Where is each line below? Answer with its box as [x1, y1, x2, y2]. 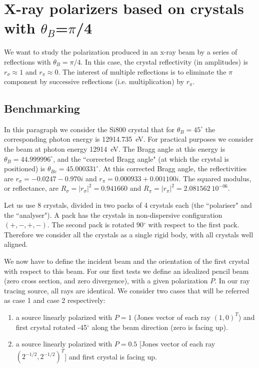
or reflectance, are [4, 183, 58, 193]
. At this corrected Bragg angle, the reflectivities [98, 163, 247, 174]
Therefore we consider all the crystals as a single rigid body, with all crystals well [4, 229, 253, 239]
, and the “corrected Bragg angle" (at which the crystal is [53, 153, 229, 164]
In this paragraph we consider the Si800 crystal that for [4, 124, 175, 134]
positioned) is [4, 163, 45, 174]
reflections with [4, 56, 51, 67]
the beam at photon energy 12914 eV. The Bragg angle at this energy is [4, 144, 225, 154]
